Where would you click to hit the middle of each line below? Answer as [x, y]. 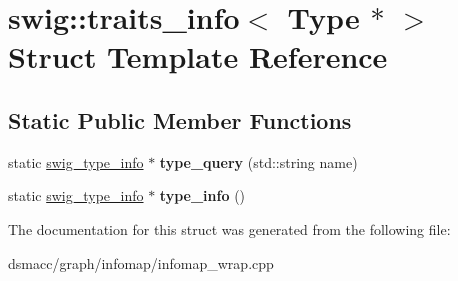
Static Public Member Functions [180, 119]
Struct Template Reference [198, 56]
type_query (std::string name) [258, 161]
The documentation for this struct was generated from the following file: [229, 228]
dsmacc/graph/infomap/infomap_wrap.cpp [141, 262]
